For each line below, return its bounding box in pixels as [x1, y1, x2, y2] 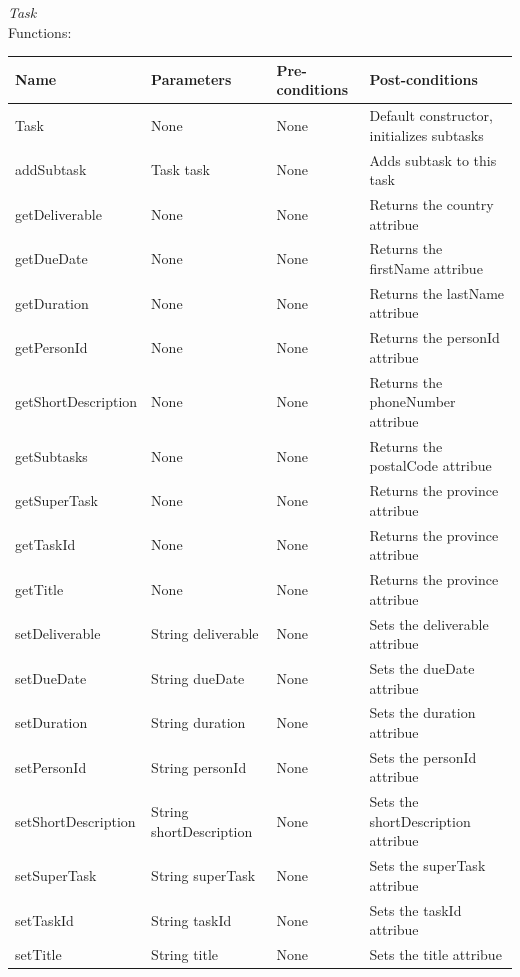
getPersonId [15, 337, 88, 358]
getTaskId [15, 534, 76, 555]
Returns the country [369, 194, 494, 214]
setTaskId [15, 909, 74, 930]
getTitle [15, 578, 64, 599]
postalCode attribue [369, 455, 492, 476]
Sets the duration [369, 702, 476, 723]
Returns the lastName [369, 282, 505, 303]
